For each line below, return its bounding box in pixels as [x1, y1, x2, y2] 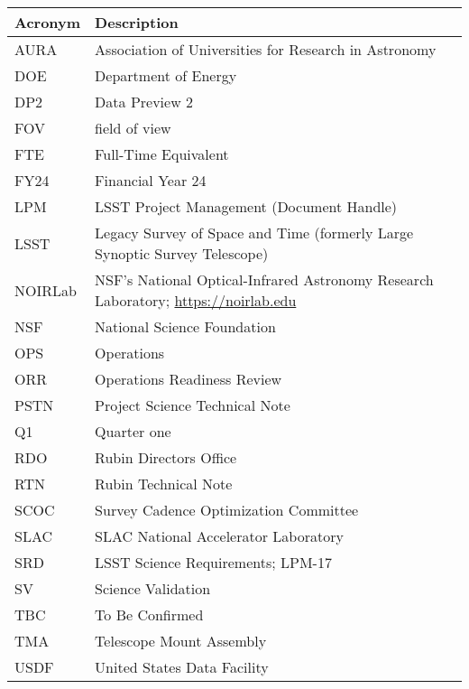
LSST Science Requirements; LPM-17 [95, 552, 332, 573]
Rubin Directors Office [95, 447, 237, 468]
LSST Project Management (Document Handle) [95, 196, 398, 217]
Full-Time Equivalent [95, 144, 229, 164]
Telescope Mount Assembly [95, 630, 267, 651]
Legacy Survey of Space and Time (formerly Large [95, 222, 414, 243]
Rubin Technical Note [95, 473, 233, 494]
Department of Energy [95, 65, 237, 86]
